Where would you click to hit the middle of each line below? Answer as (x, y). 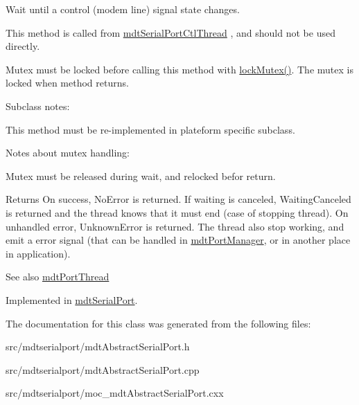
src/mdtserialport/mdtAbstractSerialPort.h (98, 346)
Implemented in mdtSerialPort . (72, 299)
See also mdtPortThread (58, 277)
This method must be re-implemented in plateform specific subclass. (150, 129)
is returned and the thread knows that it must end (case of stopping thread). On (177, 212)
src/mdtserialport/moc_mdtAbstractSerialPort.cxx (115, 393)
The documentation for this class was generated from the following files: (158, 323)
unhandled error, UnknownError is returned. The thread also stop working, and (175, 226)
